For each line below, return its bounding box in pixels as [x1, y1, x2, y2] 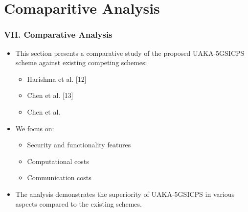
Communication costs [27, 172, 91, 183]
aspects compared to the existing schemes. [15, 198, 142, 209]
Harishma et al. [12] [27, 73, 87, 84]
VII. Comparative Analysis [4, 28, 113, 41]
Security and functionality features [27, 140, 131, 150]
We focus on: [15, 123, 54, 133]
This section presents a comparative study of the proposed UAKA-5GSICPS [15, 47, 245, 58]
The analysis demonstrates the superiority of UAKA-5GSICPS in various [15, 188, 235, 199]
